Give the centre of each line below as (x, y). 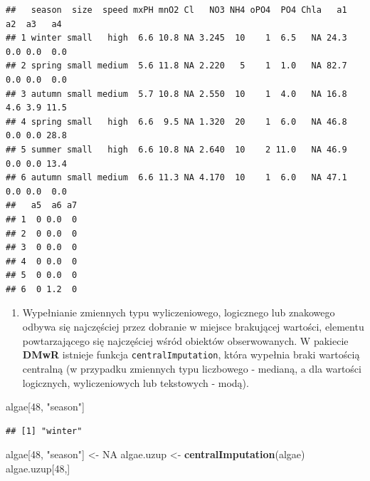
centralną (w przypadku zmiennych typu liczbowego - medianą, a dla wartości (192, 368)
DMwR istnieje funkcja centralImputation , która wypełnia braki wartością (191, 355)
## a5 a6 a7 (42, 206)
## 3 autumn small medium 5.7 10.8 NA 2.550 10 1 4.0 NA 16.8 (176, 94)
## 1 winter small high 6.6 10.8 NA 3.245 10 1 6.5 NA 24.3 (176, 38)
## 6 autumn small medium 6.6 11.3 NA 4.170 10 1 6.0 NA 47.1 (176, 178)
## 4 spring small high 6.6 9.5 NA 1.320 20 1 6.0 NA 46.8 (176, 121)
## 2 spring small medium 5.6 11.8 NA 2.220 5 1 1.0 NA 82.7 (176, 66)
